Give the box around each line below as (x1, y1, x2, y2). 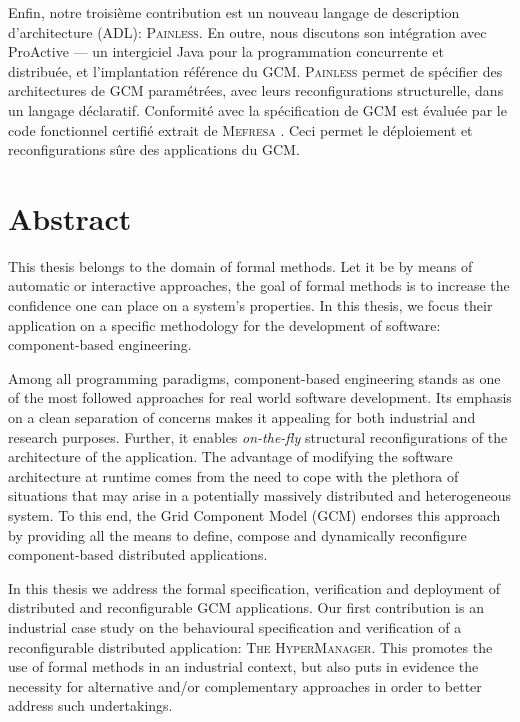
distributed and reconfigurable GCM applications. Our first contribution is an (8, 597, 484, 618)
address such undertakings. (8, 695, 173, 716)
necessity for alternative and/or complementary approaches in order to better (8, 675, 482, 696)
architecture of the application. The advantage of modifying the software (8, 446, 453, 467)
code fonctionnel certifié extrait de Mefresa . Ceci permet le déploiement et (8, 119, 473, 140)
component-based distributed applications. (8, 544, 268, 565)
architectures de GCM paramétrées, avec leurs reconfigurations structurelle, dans (8, 80, 504, 101)
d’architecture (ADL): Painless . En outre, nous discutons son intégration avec (8, 21, 487, 42)
